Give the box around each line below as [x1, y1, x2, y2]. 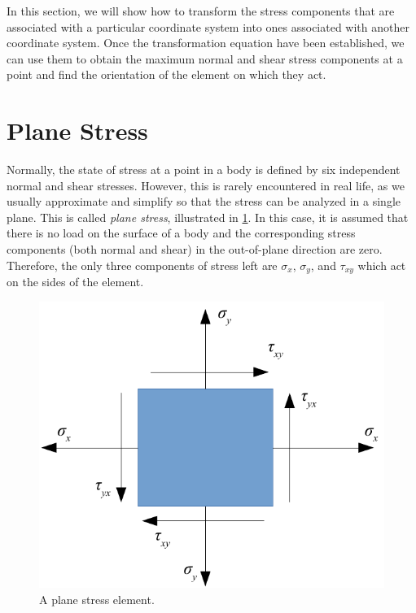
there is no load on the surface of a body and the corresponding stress [7, 224, 356, 241]
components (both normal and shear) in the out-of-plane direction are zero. [7, 241, 383, 258]
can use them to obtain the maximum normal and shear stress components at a [7, 50, 403, 67]
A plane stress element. [39, 590, 155, 607]
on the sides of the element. [7, 273, 144, 290]
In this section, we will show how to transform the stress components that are [7, 2, 395, 19]
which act [357, 256, 406, 273]
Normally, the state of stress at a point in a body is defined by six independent [7, 161, 401, 178]
